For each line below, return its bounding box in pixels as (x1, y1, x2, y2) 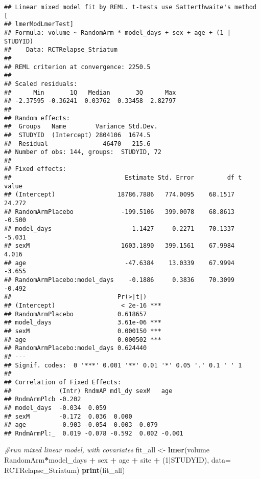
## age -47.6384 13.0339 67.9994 (4, 259, 235, 267)
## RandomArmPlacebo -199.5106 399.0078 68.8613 (4, 208, 235, 215)
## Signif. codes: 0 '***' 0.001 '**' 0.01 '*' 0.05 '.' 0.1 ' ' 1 (4, 361, 242, 369)
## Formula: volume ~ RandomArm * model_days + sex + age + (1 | (4, 29, 231, 36)
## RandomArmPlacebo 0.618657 (4, 310, 147, 318)
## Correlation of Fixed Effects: (4, 378, 122, 386)
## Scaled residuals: (4, 80, 78, 88)
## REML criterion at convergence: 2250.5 (4, 63, 151, 71)
